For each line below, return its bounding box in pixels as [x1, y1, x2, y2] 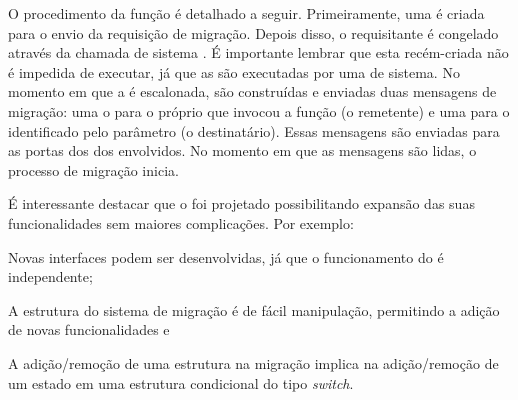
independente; [8, 266, 93, 287]
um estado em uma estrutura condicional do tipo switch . [8, 372, 354, 393]
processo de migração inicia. [8, 159, 179, 180]
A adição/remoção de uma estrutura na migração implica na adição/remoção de [8, 352, 499, 373]
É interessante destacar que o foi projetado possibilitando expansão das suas [8, 193, 475, 214]
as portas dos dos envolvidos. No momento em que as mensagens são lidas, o [8, 140, 477, 161]
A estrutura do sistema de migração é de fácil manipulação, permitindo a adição [8, 299, 500, 320]
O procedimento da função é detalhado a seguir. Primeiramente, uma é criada [8, 3, 485, 23]
